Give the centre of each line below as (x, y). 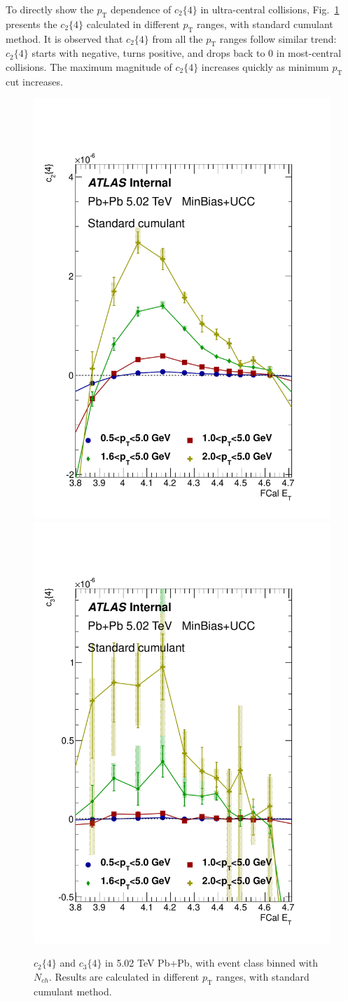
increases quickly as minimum (265, 66)
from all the (178, 38)
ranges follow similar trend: (278, 38)
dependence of (141, 9)
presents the (32, 23)
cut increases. (34, 81)
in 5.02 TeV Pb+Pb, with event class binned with (211, 963)
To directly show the (50, 9)
